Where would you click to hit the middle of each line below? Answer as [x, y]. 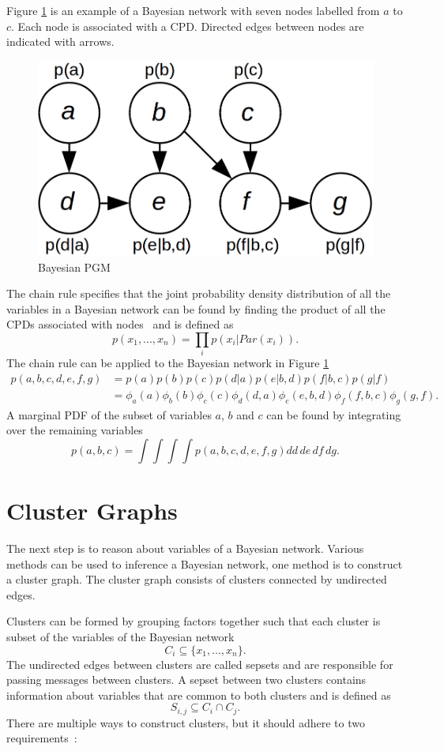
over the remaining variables [75, 430]
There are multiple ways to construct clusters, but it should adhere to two [186, 722]
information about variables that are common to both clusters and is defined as [199, 695]
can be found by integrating [334, 414]
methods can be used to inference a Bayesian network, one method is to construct [205, 563]
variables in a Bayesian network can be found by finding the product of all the [196, 308]
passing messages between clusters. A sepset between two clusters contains [186, 680]
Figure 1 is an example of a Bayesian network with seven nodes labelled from [193, 10]
